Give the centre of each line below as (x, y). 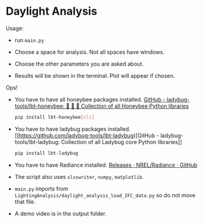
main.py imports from (41, 189)
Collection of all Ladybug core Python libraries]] (121, 142)
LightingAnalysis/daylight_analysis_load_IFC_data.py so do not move (105, 195)
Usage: (15, 28)
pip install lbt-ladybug (46, 153)
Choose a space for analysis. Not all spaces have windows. (89, 52)
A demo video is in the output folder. (60, 213)
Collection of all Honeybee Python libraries (135, 106)
